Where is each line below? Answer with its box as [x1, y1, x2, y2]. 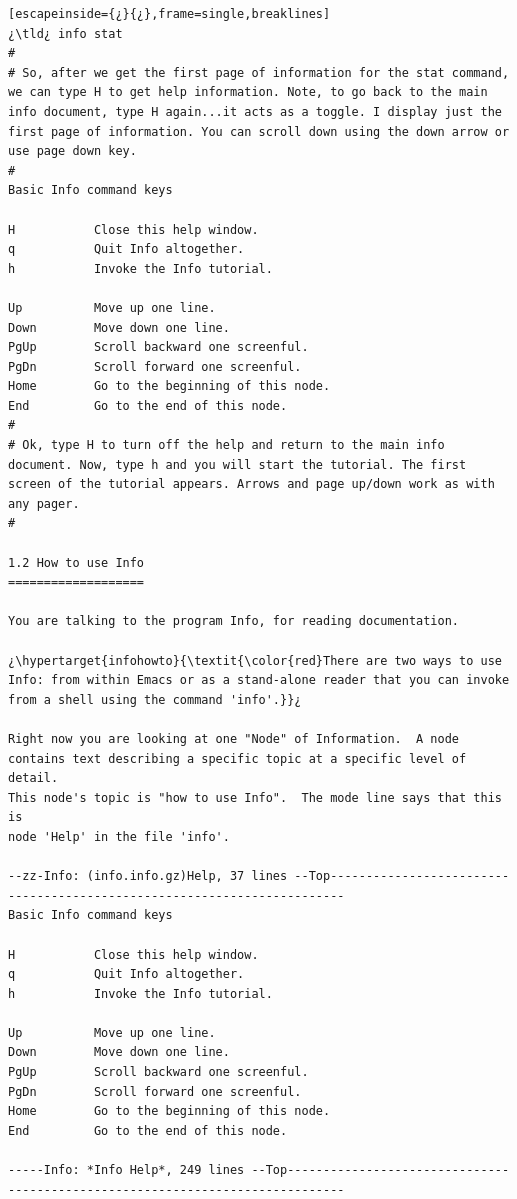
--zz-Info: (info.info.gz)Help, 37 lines [8, 869, 288, 884]
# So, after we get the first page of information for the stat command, [8, 65, 510, 80]
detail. [8, 771, 59, 786]
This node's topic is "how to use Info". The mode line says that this [8, 790, 502, 805]
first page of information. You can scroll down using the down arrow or [8, 124, 510, 139]
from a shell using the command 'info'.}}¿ [8, 692, 302, 707]
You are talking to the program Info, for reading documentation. [8, 614, 460, 629]
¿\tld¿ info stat [8, 26, 123, 41]
